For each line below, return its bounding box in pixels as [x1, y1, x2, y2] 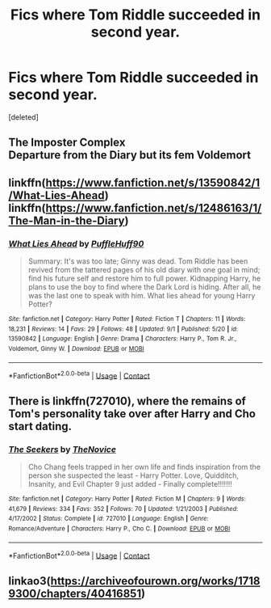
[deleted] [8, 112, 39, 122]
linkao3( [8, 574, 51, 588]
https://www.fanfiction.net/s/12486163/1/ [45, 201, 262, 215]
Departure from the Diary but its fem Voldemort [8, 148, 252, 163]
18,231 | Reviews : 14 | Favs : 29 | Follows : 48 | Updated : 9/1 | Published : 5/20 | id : [8, 325, 239, 333]
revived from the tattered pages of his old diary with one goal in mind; [27, 265, 261, 275]
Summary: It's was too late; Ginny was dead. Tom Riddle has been [27, 256, 248, 266]
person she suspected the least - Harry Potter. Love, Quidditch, [27, 471, 240, 480]
